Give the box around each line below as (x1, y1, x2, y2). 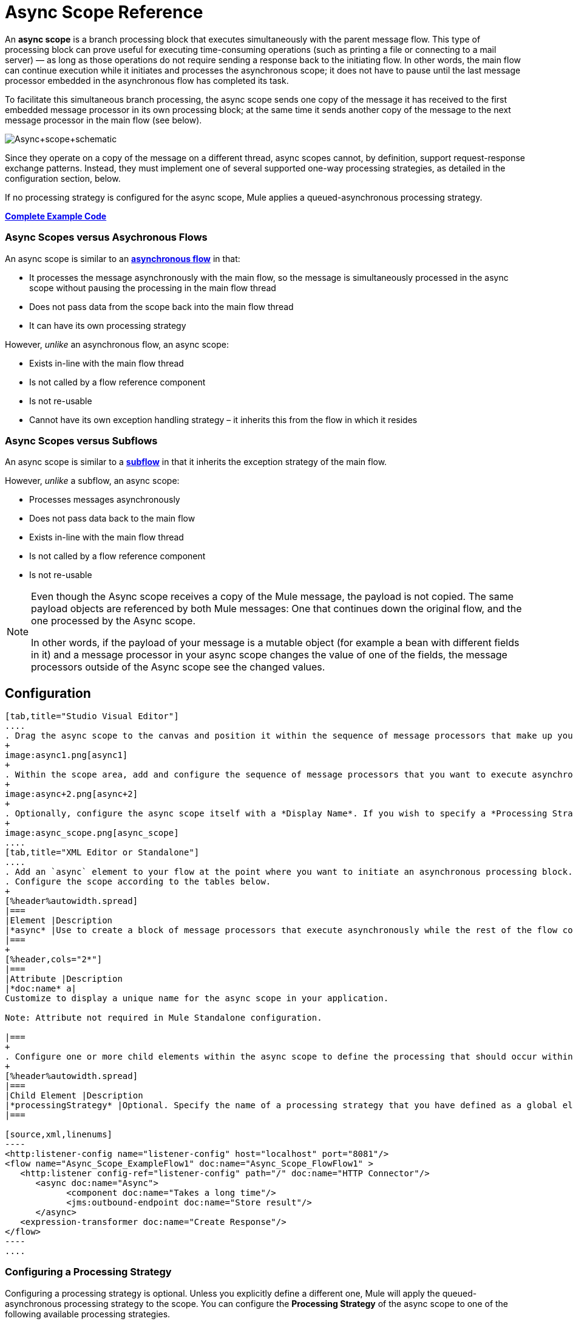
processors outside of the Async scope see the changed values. (31, 661, 325, 674)
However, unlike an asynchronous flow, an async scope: (5, 339, 229, 350)
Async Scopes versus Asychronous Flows (5, 231, 208, 244)
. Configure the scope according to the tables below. (5, 877, 271, 887)
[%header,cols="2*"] (5, 954, 103, 965)
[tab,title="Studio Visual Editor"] (5, 711, 179, 722)
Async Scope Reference (5, 2, 203, 22)
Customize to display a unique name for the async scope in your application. (5, 993, 389, 1004)
